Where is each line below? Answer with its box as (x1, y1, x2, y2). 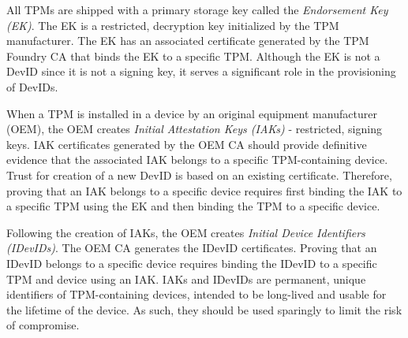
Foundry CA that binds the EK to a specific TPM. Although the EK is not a (6, 47, 380, 64)
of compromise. (6, 317, 80, 333)
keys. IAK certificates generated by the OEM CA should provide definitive (6, 136, 367, 152)
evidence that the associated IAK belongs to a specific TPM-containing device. (6, 151, 388, 168)
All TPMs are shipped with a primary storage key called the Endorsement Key (6, 2, 388, 17)
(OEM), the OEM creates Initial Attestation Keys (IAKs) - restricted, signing (6, 121, 382, 137)
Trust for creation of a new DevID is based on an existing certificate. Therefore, (6, 166, 392, 183)
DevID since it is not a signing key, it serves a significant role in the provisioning (6, 63, 396, 80)
